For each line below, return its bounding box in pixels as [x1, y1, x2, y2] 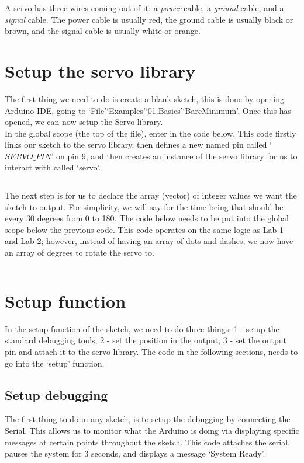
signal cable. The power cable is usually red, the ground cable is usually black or [5, 13, 293, 25]
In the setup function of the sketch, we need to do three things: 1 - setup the [5, 322, 279, 335]
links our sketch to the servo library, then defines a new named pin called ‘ [5, 138, 272, 151]
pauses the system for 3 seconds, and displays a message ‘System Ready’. [5, 447, 265, 459]
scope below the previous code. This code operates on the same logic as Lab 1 [5, 223, 284, 235]
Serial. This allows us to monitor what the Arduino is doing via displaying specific [5, 424, 299, 436]
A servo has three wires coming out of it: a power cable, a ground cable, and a [5, 2, 284, 13]
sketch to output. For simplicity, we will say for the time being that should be [5, 200, 284, 213]
